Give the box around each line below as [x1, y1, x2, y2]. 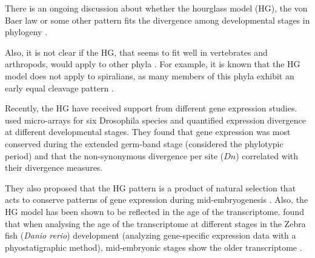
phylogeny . [5, 25, 48, 38]
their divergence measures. [5, 161, 103, 174]
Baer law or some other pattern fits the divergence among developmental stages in [5, 13, 310, 26]
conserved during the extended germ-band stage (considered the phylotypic [5, 137, 283, 150]
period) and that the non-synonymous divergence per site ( [5, 149, 224, 162]
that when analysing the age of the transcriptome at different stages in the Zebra [5, 217, 306, 230]
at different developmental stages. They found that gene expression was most [5, 125, 291, 138]
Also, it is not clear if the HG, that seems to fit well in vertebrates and [5, 45, 268, 58]
